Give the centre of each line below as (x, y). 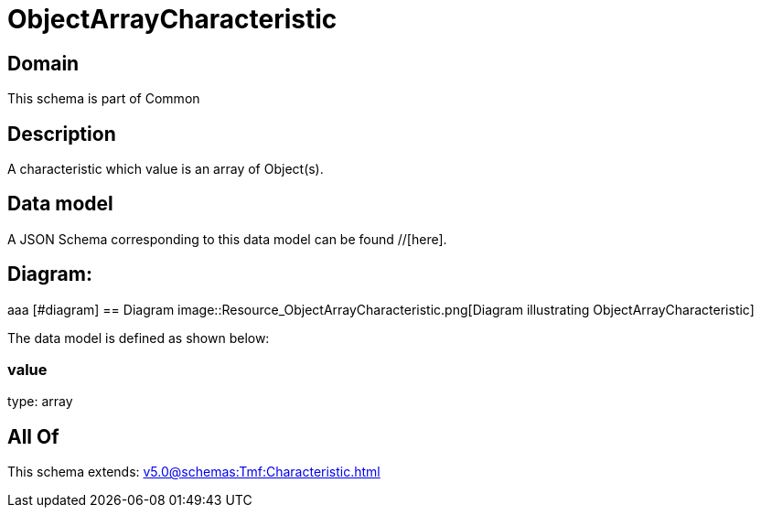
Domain (43, 63)
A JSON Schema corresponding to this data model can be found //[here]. (227, 239)
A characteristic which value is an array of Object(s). (166, 169)
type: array (40, 402)
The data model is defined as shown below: (139, 338)
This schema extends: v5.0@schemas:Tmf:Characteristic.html (194, 472)
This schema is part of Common (104, 99)
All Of (33, 436)
